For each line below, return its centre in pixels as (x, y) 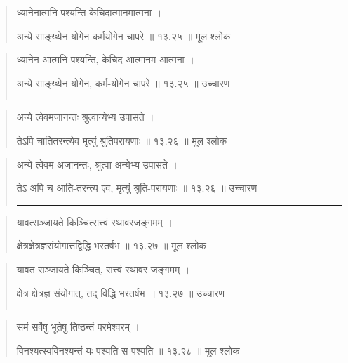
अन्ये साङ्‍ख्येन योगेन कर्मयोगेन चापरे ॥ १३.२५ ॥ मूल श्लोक (123, 35)
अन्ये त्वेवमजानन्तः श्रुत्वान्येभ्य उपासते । (85, 117)
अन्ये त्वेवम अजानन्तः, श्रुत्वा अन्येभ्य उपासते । (97, 164)
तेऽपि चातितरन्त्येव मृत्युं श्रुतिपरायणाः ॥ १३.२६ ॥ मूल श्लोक (122, 140)
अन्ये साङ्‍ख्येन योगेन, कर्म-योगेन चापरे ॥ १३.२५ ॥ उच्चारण (123, 82)
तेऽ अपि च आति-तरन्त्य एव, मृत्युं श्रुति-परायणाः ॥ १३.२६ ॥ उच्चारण (137, 188)
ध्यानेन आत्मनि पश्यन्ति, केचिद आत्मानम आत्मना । (105, 59)
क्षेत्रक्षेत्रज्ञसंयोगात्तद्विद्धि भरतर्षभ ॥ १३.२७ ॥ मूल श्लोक (111, 245)
